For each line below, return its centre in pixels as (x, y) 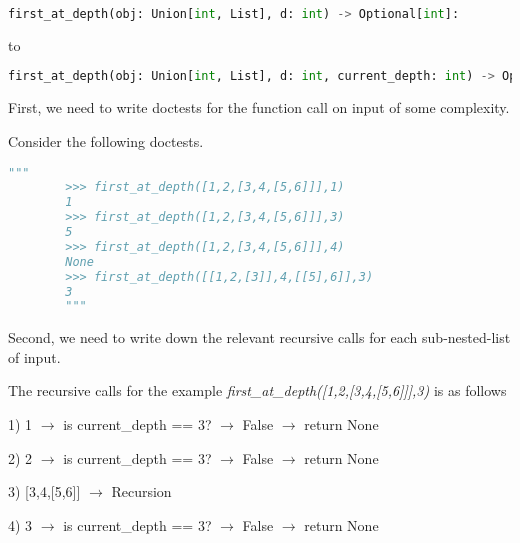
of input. (34, 356)
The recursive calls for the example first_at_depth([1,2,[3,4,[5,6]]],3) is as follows (257, 390)
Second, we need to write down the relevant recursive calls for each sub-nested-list (259, 337)
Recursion (141, 491)
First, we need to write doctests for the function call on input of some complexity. (259, 107)
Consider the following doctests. (106, 140)
